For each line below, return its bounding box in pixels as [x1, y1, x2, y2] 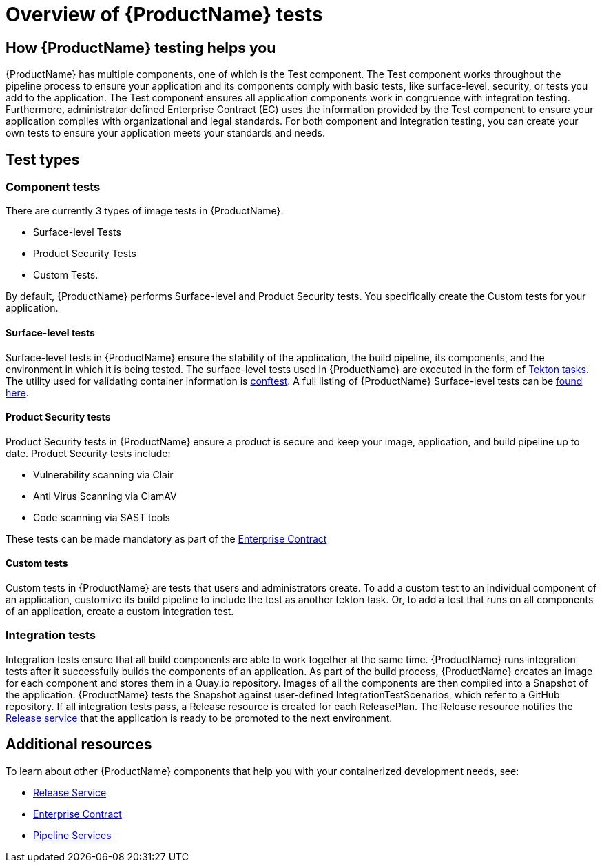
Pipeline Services [33, 829, 112, 841]
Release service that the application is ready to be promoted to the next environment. [6, 711, 393, 724]
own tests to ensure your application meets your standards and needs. [6, 127, 326, 139]
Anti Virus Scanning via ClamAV [33, 489, 177, 502]
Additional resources [6, 736, 152, 754]
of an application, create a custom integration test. [6, 605, 234, 618]
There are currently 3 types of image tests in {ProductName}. [6, 205, 284, 217]
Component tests [6, 180, 101, 194]
